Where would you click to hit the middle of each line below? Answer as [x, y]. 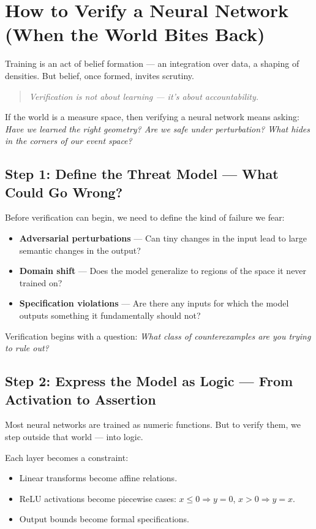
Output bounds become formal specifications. [104, 519]
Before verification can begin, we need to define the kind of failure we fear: [145, 217]
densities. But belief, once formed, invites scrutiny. [100, 75]
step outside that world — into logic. [74, 436]
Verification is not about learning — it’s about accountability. [144, 96]
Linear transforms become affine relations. [98, 478]
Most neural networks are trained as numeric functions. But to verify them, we [153, 424]
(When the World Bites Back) [135, 34]
